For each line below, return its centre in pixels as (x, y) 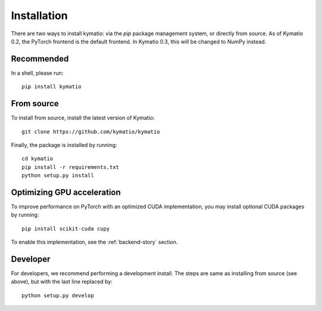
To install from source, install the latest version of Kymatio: (83, 118)
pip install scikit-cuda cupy (66, 229)
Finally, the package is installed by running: (64, 145)
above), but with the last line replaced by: (62, 282)
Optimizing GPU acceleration (66, 192)
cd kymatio (38, 159)
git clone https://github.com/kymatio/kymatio (91, 132)
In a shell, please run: (37, 73)
